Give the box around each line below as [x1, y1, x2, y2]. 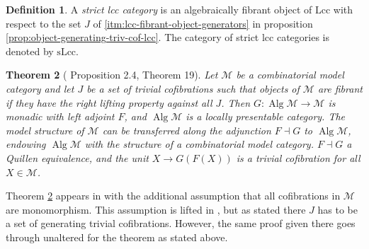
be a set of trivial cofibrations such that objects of [86, 81, 300, 95]
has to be [317, 202, 358, 216]
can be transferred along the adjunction [102, 122, 271, 137]
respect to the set [6, 16, 81, 30]
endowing [6, 137, 46, 151]
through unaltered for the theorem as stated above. [6, 229, 228, 244]
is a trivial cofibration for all [236, 150, 361, 165]
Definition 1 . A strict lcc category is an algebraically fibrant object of [6, 2, 312, 16]
